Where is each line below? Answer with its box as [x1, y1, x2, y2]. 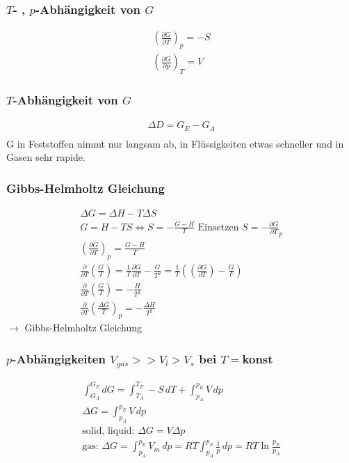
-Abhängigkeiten [12, 350, 106, 367]
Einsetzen [197, 222, 239, 233]
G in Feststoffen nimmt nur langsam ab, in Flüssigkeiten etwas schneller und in [6, 136, 344, 150]
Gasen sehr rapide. [6, 150, 86, 164]
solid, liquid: [82, 425, 135, 436]
